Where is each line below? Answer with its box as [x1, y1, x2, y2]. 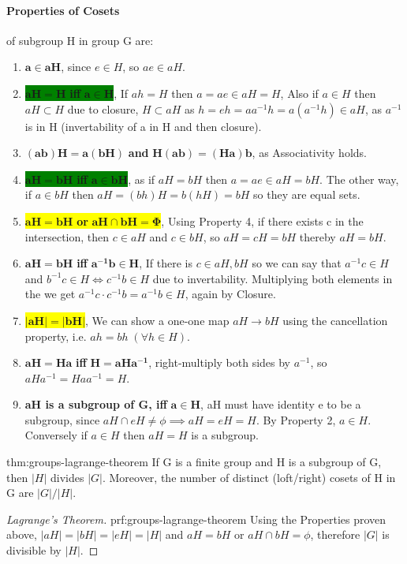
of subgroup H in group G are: [6, 32, 154, 48]
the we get [24, 286, 76, 302]
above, [6, 526, 37, 543]
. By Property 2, [256, 411, 336, 428]
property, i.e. [24, 327, 87, 344]
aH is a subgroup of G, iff [24, 396, 167, 413]
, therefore [310, 526, 360, 543]
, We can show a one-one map [85, 312, 230, 328]
